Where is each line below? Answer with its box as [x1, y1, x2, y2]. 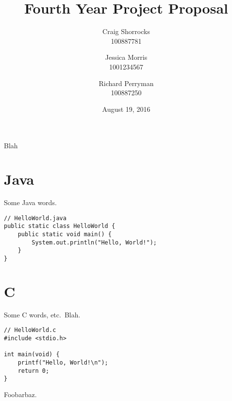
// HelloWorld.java [4, 214, 66, 222]
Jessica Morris [105, 52, 148, 62]
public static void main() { [17, 230, 112, 238]
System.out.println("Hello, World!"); [32, 239, 157, 246]
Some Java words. [4, 197, 57, 207]
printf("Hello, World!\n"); [17, 359, 108, 366]
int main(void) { [4, 351, 60, 358]
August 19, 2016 [102, 104, 150, 114]
